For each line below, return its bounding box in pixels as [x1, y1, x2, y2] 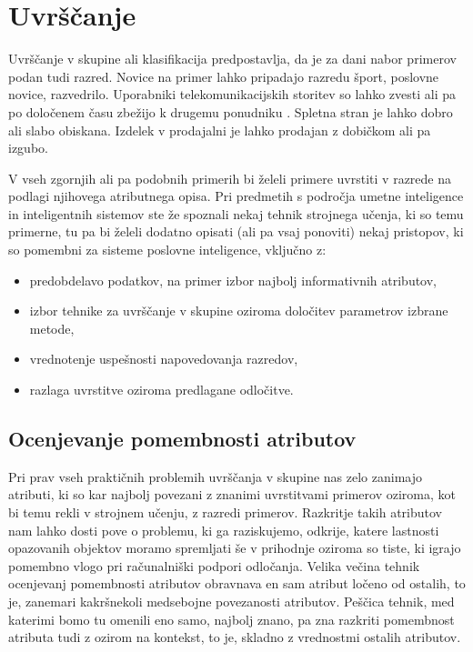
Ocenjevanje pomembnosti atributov [8, 425, 357, 453]
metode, [29, 318, 75, 337]
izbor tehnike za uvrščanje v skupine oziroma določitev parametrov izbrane [29, 301, 448, 320]
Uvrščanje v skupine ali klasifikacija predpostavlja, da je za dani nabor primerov [8, 49, 457, 68]
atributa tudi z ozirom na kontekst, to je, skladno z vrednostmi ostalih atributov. [8, 627, 461, 647]
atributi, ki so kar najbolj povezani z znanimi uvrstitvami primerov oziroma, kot [8, 485, 456, 504]
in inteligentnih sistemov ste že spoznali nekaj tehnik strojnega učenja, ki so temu [8, 204, 464, 223]
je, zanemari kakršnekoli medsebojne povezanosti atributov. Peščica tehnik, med [8, 591, 455, 610]
